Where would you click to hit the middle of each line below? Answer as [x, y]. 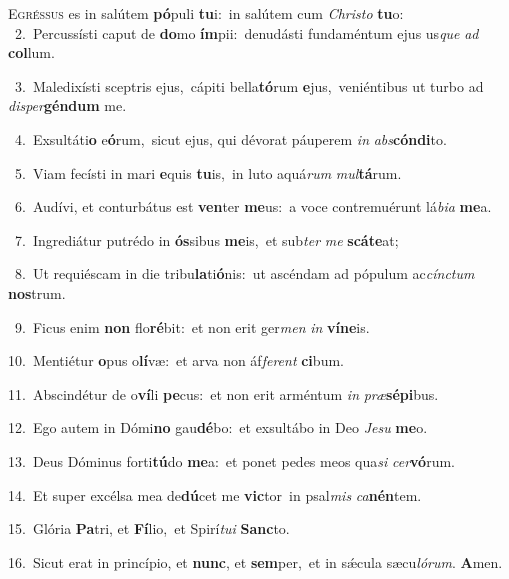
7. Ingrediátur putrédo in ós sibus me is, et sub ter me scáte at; [206, 239]
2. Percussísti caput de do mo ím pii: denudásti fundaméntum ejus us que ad [246, 32]
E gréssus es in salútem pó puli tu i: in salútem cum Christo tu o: [206, 13]
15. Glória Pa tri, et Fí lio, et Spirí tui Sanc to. [149, 528]
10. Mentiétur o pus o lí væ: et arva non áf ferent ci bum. [176, 360]
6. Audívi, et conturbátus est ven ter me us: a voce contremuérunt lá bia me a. [253, 206]
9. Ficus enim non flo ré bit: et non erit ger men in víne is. [192, 326]
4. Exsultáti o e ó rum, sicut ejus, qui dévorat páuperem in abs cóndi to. [230, 138]
